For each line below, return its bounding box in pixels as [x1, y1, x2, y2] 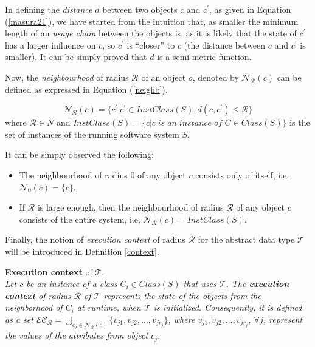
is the [289, 116, 310, 129]
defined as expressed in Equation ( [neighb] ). [5, 83, 168, 95]
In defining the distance [5, 3, 92, 15]
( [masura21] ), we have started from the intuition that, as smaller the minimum [5, 15, 299, 27]
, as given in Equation [209, 3, 291, 15]
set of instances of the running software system [5, 127, 179, 140]
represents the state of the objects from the [103, 289, 261, 302]
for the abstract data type [198, 233, 295, 246]
